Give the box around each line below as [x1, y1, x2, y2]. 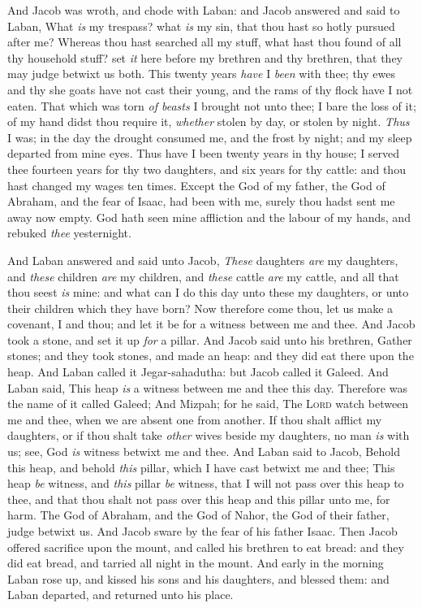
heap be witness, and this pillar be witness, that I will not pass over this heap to [7, 475, 404, 492]
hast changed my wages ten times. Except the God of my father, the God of [7, 176, 385, 193]
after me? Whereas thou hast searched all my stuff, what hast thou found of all [7, 33, 402, 50]
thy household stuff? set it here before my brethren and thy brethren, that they [7, 49, 403, 66]
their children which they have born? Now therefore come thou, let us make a [7, 299, 394, 316]
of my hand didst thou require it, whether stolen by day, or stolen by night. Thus [7, 113, 410, 130]
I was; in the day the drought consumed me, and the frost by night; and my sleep [7, 128, 412, 145]
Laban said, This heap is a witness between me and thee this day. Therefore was [7, 379, 407, 396]
